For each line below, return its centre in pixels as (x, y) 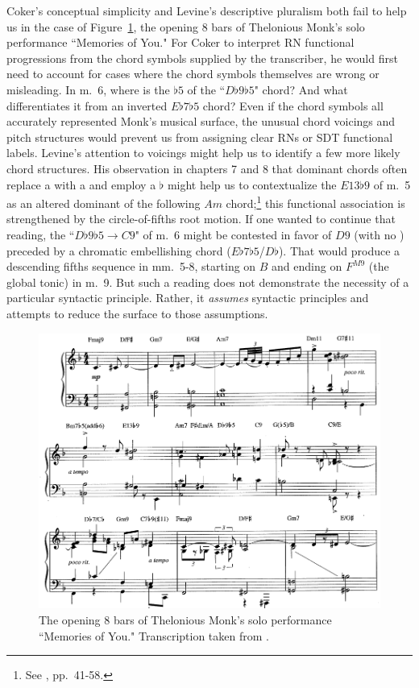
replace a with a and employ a (81, 184)
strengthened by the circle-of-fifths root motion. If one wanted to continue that (201, 219)
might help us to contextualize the (252, 184)
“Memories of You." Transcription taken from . (154, 635)
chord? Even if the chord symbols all (293, 105)
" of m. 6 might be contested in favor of (233, 234)
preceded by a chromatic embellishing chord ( (119, 250)
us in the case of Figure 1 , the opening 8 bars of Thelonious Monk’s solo (186, 26)
